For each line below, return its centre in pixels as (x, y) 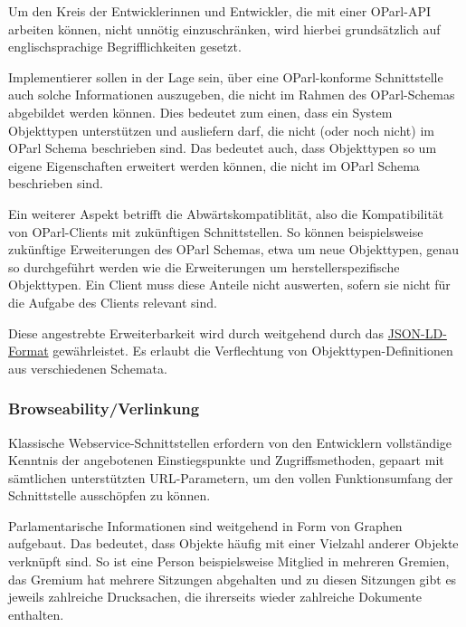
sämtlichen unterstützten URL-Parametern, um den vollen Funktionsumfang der (231, 477)
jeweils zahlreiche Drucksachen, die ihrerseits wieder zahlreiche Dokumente (215, 597)
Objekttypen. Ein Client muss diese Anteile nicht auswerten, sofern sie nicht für (229, 285)
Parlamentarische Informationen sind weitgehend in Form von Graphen (205, 525)
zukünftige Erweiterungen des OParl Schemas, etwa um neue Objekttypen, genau (234, 249)
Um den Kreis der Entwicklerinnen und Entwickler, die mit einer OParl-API (219, 11)
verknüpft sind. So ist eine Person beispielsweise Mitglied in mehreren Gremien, (229, 561)
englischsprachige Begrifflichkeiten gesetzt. (125, 47)
